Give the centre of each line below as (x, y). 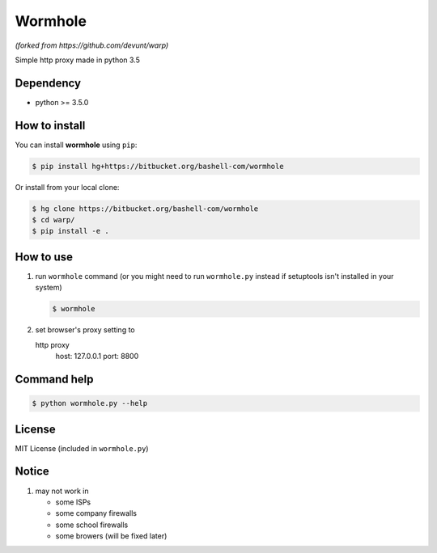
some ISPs (73, 502)
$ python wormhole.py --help (90, 403)
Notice (32, 472)
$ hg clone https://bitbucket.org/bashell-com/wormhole (145, 209)
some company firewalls (96, 513)
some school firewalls (92, 525)
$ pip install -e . (70, 231)
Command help (54, 379)
